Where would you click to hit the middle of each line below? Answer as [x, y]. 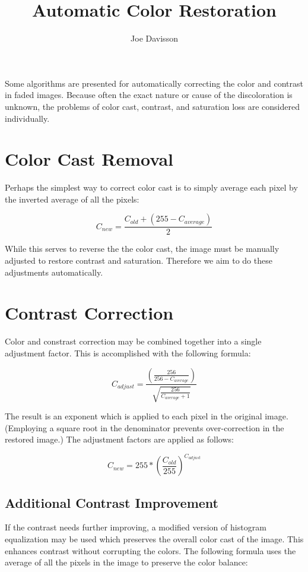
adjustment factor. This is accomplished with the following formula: [128, 353]
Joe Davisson [154, 38]
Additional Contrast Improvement [112, 502]
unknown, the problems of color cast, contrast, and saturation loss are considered [152, 106]
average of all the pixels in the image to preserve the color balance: [126, 562]
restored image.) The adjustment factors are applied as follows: [119, 439]
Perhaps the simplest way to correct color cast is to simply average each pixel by [151, 187]
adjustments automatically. [54, 272]
